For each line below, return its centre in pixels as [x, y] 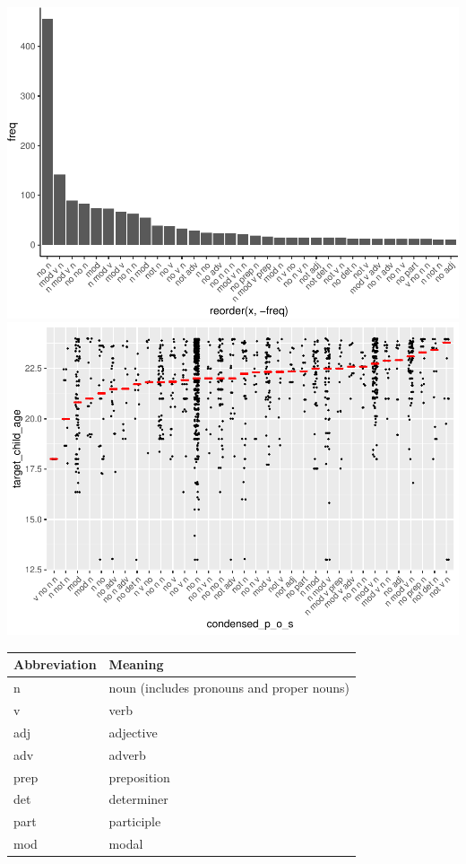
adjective [133, 732]
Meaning [136, 664]
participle [135, 821]
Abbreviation [55, 664]
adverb [127, 754]
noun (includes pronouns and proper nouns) [229, 688]
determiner [138, 799]
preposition [139, 777]
